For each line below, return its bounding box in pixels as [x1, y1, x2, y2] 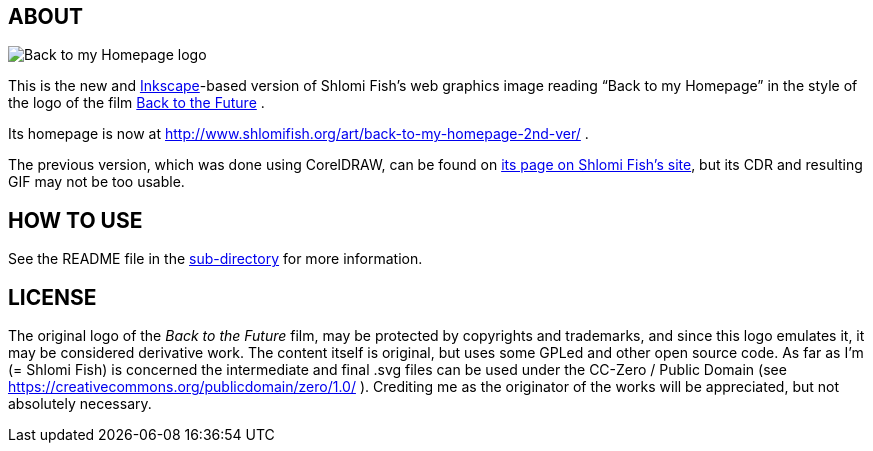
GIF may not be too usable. [8, 173, 185, 191]
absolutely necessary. [8, 395, 152, 413]
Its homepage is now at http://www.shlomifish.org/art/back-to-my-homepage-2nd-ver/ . [8, 125, 589, 143]
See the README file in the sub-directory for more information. [8, 250, 423, 268]
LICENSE [8, 284, 97, 310]
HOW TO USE [8, 207, 143, 233]
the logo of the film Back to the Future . [8, 94, 265, 112]
